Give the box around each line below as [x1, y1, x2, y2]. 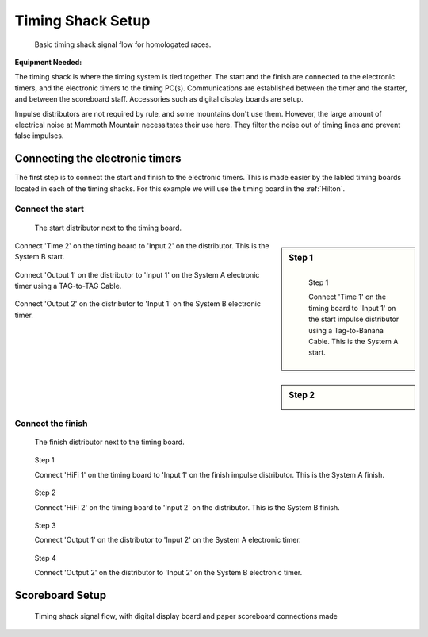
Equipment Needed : [14, 57, 82, 67]
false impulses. [14, 131, 64, 140]
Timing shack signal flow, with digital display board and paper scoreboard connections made [34, 611, 338, 620]
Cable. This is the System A [308, 336, 399, 346]
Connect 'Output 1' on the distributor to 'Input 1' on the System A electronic [14, 270, 260, 279]
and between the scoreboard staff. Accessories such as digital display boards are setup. [14, 94, 304, 104]
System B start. [14, 252, 65, 262]
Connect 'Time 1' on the [308, 292, 387, 301]
